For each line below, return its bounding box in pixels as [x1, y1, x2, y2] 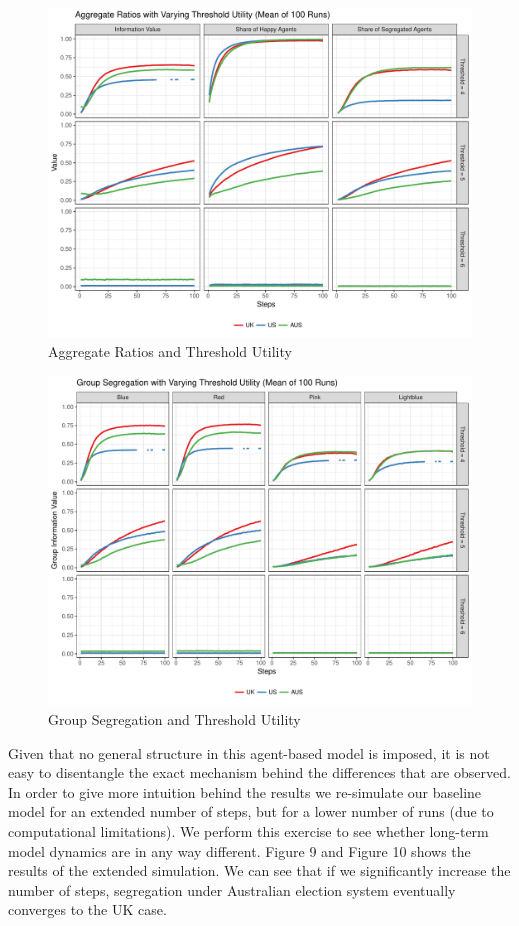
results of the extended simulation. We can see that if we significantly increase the [8, 860, 511, 881]
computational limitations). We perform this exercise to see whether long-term [8, 820, 489, 841]
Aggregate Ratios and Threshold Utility [48, 341, 292, 362]
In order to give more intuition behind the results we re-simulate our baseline [8, 781, 482, 802]
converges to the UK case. [8, 899, 167, 920]
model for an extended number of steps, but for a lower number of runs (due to [8, 801, 494, 822]
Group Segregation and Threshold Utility [48, 708, 301, 729]
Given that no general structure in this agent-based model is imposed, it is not [8, 742, 490, 763]
